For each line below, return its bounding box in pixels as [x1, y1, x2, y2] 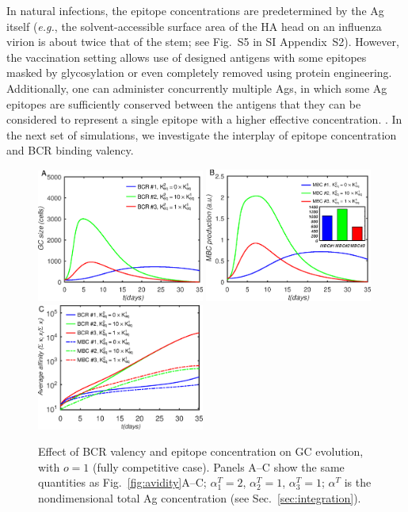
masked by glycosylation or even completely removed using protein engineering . [6, 64, 392, 81]
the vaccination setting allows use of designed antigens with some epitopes [6, 48, 367, 65]
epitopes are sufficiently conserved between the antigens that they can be [6, 95, 361, 112]
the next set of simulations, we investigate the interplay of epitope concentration [6, 126, 397, 143]
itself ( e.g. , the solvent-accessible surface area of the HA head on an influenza [6, 17, 382, 34]
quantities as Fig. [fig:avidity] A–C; [38, 474, 207, 491]
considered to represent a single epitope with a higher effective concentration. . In [6, 111, 402, 128]
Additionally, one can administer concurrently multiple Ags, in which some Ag [6, 79, 387, 96]
